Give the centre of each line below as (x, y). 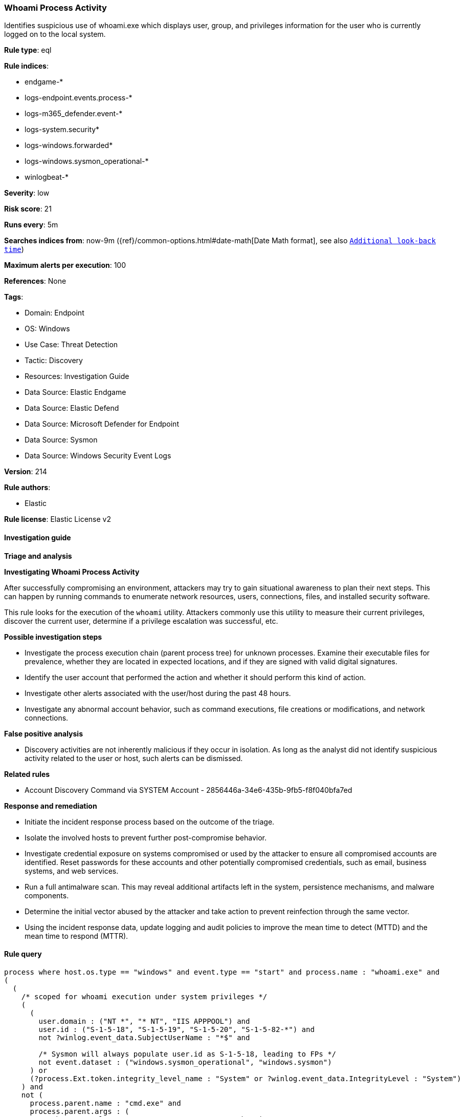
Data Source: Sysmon (61, 440)
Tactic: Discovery (54, 361)
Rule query (23, 954)
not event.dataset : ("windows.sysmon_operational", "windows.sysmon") (185, 1062)
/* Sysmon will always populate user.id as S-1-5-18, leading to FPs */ (187, 1054)
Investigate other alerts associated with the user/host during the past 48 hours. (158, 693)
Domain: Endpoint (54, 313)
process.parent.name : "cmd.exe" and (105, 1103)
